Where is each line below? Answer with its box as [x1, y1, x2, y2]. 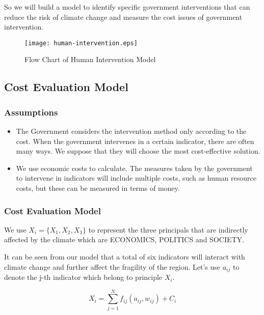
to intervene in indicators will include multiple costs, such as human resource [16, 173, 256, 183]
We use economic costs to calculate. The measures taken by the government [16, 162, 253, 173]
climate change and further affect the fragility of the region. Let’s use [4, 261, 220, 272]
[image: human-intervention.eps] [24, 39, 138, 47]
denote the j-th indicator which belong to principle [4, 272, 163, 282]
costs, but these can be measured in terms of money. [16, 183, 180, 193]
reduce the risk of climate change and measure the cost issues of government [4, 11, 243, 22]
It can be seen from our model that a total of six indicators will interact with [4, 251, 245, 262]
